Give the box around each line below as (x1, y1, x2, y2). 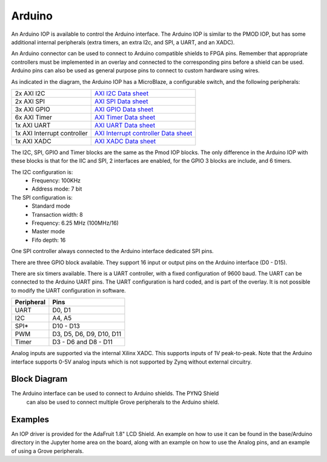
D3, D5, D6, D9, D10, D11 (52, 330, 121, 338)
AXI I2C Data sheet (94, 89, 149, 97)
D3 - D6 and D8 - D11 (52, 338, 113, 346)
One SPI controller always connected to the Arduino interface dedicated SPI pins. (11, 248, 214, 255)
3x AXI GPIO (15, 105, 51, 114)
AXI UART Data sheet (94, 121, 156, 129)
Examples (11, 414, 50, 424)
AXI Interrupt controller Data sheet (94, 129, 193, 137)
